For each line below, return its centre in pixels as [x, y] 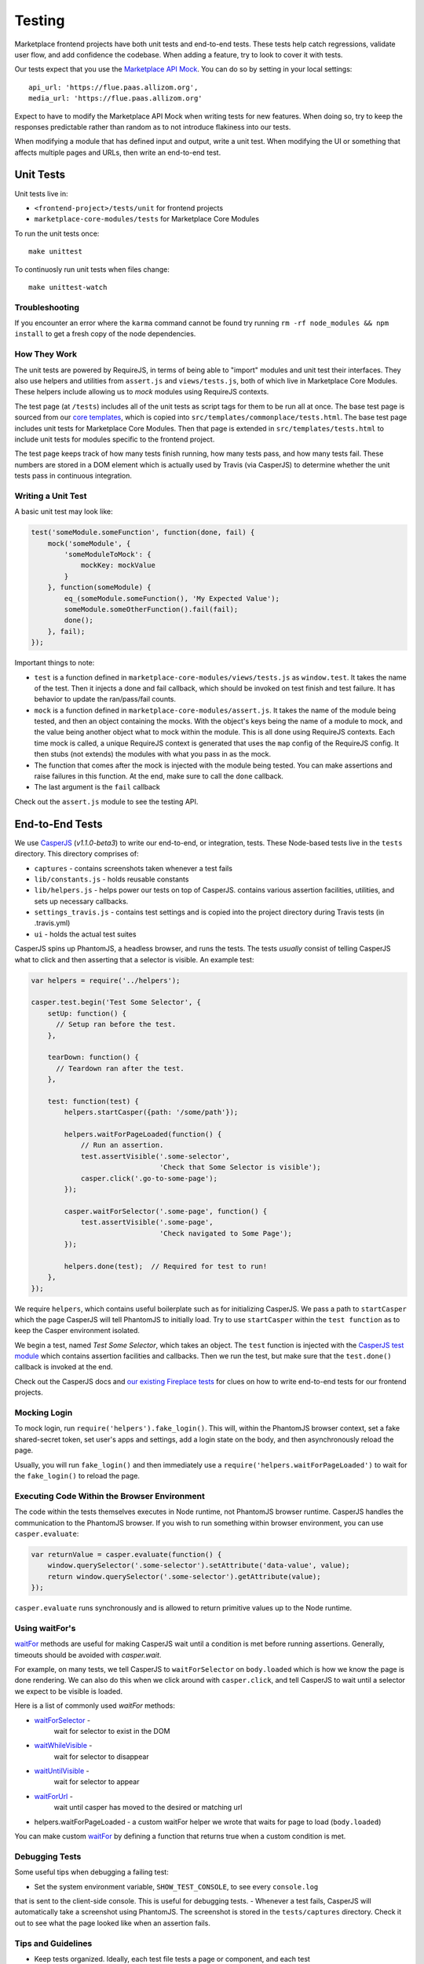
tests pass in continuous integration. [73, 476]
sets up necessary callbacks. [81, 901]
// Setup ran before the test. [116, 1024]
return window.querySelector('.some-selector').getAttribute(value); [184, 1576]
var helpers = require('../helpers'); [106, 980]
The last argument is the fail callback [97, 787]
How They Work [46, 354]
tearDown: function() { [93, 1057]
